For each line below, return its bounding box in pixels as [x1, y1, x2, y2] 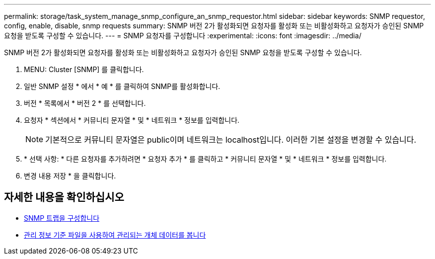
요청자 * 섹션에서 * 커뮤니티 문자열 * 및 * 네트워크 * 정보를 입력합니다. [24, 116, 240, 124]
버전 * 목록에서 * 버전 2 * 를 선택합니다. [24, 99, 146, 107]
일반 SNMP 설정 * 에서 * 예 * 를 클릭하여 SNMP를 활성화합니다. [24, 82, 220, 90]
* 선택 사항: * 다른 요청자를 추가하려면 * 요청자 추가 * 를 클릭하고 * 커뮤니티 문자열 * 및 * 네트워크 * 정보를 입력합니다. [24, 155, 387, 163]
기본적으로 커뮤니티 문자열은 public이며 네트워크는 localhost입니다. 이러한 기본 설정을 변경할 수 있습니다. [45, 135, 417, 145]
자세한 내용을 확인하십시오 [4, 191, 124, 204]
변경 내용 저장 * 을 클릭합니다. [24, 172, 116, 180]
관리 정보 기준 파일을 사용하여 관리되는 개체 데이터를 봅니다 [24, 230, 206, 239]
